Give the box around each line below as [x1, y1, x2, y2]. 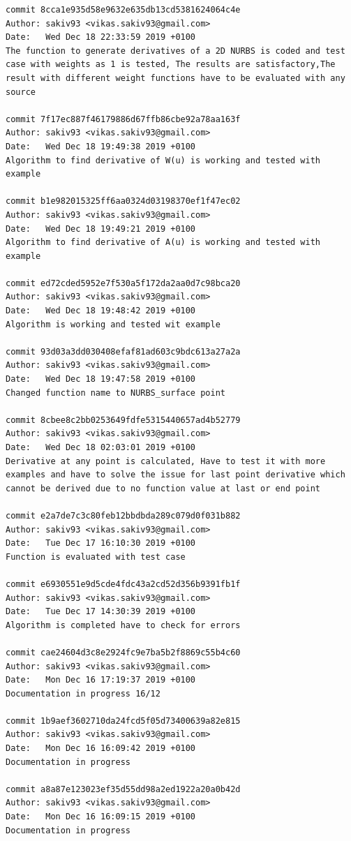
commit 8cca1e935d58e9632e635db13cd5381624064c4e [6, 5, 241, 15]
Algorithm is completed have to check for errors [6, 620, 241, 630]
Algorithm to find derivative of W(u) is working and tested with [6, 155, 321, 165]
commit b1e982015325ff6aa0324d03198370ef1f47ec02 [6, 196, 241, 207]
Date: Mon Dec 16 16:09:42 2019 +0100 [6, 743, 196, 754]
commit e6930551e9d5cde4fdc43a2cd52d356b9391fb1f [6, 579, 241, 589]
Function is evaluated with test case [6, 551, 186, 562]
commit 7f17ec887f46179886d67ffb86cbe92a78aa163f [6, 114, 241, 124]
